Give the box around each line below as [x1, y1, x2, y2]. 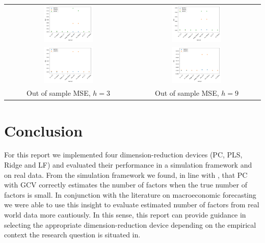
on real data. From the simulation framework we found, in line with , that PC [4, 169, 248, 180]
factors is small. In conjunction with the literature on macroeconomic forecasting [4, 189, 256, 200]
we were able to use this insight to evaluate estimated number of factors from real [4, 199, 259, 210]
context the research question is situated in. [4, 229, 141, 240]
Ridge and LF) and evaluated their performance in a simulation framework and [4, 159, 252, 170]
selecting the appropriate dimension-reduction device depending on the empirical [4, 219, 256, 230]
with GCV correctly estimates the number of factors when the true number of [4, 179, 247, 190]
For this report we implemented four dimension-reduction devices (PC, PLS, [4, 149, 243, 160]
